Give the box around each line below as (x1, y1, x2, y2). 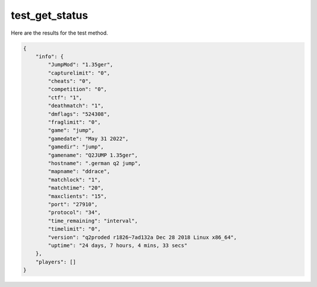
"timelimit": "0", (48, 226, 101, 232)
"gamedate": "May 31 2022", (48, 135, 129, 142)
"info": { (35, 53, 64, 60)
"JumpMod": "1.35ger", (48, 62, 114, 68)
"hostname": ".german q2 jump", (48, 160, 141, 167)
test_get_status (11, 9, 88, 22)
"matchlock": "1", (48, 176, 101, 183)
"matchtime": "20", (48, 185, 104, 191)
